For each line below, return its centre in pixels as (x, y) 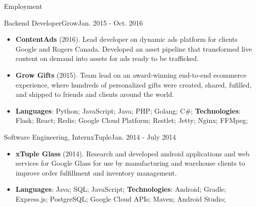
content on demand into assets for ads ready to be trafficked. (107, 58)
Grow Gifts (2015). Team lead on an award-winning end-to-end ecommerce (131, 74)
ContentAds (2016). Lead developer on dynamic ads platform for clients (127, 39)
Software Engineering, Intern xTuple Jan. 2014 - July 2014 (90, 136)
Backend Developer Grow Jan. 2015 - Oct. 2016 (73, 22)
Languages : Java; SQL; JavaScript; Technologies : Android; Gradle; (121, 189)
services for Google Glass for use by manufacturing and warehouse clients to (130, 163)
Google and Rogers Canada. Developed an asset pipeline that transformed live (134, 48)
